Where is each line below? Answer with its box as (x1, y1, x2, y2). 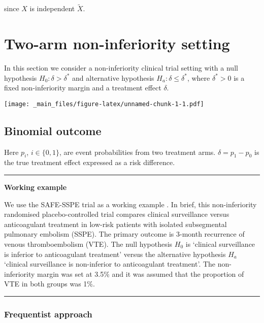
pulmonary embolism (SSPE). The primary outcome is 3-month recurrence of (4, 229, 245, 239)
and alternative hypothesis (72, 72, 154, 83)
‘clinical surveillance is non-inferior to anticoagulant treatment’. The (4, 259, 216, 269)
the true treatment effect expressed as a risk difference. (4, 157, 175, 168)
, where (187, 72, 210, 83)
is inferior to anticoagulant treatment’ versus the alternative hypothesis (4, 248, 226, 259)
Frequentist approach (4, 307, 92, 320)
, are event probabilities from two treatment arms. (59, 146, 216, 157)
